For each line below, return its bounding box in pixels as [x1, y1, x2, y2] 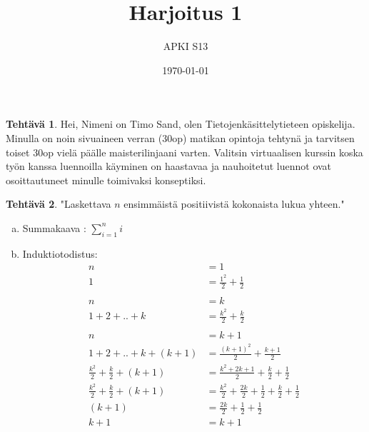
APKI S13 [163, 39, 208, 54]
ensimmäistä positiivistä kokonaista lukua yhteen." [123, 196, 345, 211]
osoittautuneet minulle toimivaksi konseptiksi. [6, 172, 206, 187]
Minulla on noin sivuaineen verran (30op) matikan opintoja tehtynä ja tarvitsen [6, 130, 355, 145]
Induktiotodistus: [22, 246, 98, 261]
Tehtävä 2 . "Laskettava [6, 196, 111, 211]
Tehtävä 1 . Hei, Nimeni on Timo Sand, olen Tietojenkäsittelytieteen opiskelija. [6, 116, 355, 131]
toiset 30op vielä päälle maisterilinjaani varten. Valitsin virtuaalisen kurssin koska [6, 144, 363, 159]
